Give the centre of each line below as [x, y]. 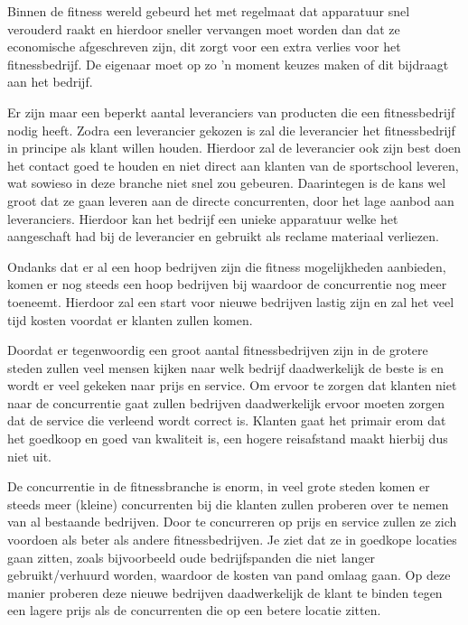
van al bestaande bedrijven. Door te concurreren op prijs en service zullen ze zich [232, 522]
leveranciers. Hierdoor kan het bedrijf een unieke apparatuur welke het [203, 218]
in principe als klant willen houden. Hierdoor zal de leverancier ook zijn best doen [234, 148]
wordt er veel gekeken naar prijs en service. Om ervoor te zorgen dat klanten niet [232, 385]
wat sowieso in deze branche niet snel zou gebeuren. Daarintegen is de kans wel [227, 183]
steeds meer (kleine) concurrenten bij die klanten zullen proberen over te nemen [228, 504]
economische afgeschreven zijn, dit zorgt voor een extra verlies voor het [204, 47]
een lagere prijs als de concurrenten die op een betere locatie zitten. [194, 610]
